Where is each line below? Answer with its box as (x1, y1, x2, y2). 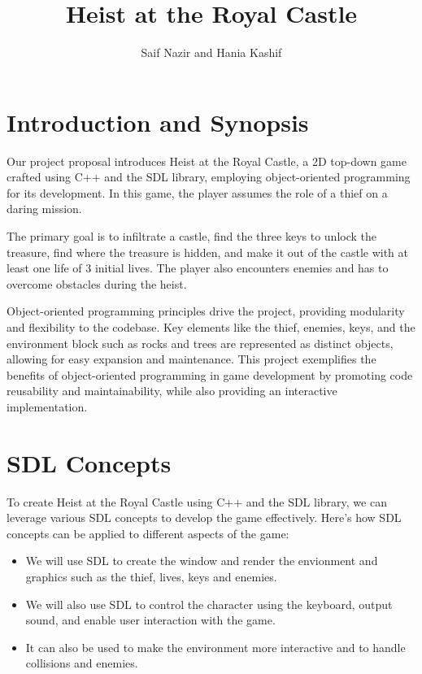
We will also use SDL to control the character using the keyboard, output (25, 595, 393, 612)
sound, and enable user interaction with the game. (25, 611, 276, 628)
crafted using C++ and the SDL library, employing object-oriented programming (7, 168, 411, 185)
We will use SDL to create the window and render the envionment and (25, 552, 378, 569)
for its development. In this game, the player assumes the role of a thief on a (7, 184, 388, 201)
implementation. (7, 398, 88, 415)
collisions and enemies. (25, 654, 138, 672)
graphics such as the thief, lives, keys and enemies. (25, 568, 277, 585)
